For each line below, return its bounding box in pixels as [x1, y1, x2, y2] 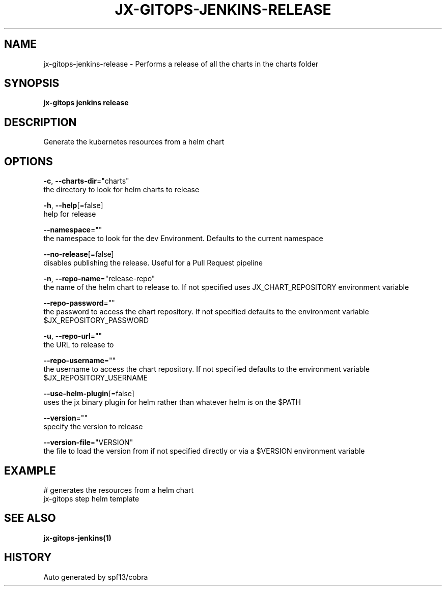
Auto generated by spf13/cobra [43, 572, 148, 581]
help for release [43, 210, 96, 219]
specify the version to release [43, 422, 143, 431]
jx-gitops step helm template [43, 494, 140, 503]
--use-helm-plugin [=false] [43, 389, 134, 398]
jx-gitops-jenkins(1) [43, 533, 111, 542]
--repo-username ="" [43, 356, 116, 365]
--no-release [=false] [43, 250, 114, 259]
